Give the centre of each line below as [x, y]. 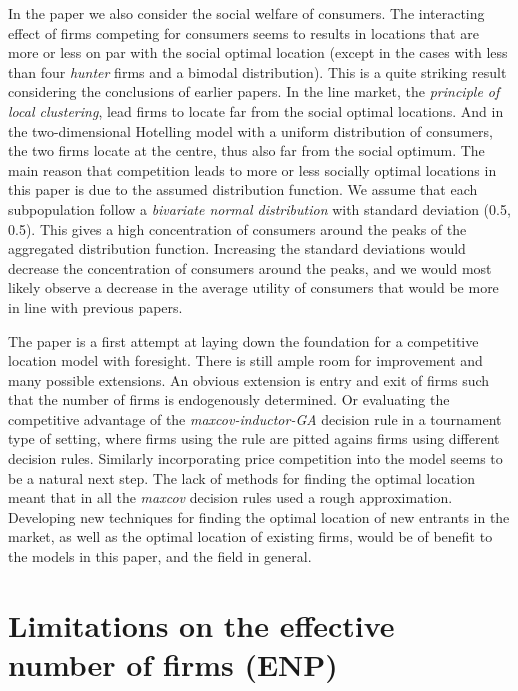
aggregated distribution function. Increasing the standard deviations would [237, 248]
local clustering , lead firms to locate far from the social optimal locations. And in [256, 110]
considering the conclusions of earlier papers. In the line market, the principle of [254, 91]
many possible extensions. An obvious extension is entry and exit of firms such [249, 379]
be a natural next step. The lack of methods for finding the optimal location [241, 477]
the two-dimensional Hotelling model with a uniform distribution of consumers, [251, 130]
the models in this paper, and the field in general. [160, 556]
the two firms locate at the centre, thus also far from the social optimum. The [246, 150]
